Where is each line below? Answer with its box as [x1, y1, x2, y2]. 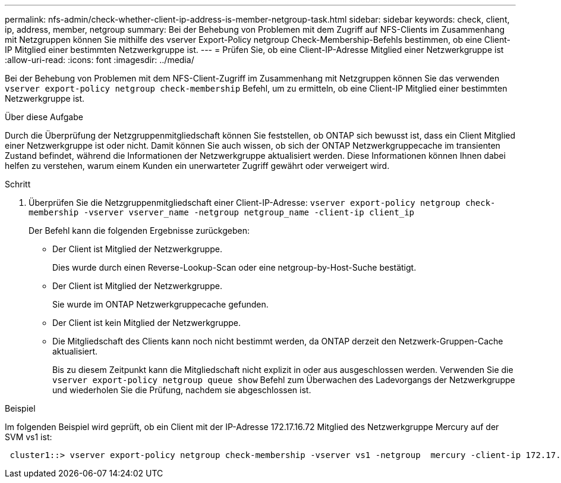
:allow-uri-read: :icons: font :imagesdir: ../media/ [5, 55, 194, 65]
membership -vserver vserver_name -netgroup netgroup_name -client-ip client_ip [29, 208, 415, 217]
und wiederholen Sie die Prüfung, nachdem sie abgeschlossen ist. [52, 385, 311, 395]
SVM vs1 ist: [5, 432, 52, 442]
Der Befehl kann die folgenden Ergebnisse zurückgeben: [29, 225, 250, 236]
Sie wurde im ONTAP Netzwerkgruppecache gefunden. [52, 299, 269, 309]
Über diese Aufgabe [5, 112, 83, 122]
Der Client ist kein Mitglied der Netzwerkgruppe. [52, 318, 241, 328]
